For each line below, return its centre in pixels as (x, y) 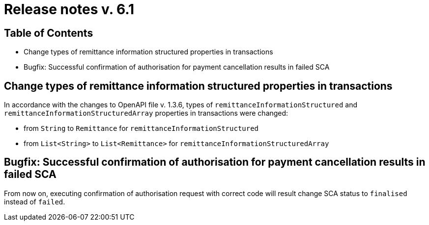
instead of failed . (35, 201)
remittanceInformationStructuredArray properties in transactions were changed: (146, 113)
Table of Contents (49, 33)
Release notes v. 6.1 (69, 9)
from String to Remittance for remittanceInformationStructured (141, 128)
